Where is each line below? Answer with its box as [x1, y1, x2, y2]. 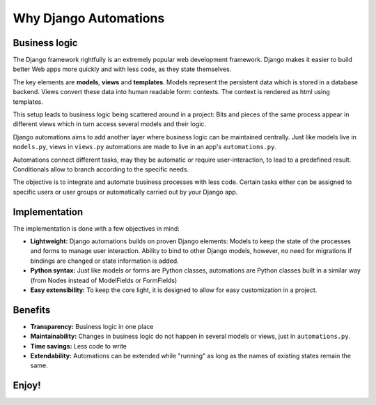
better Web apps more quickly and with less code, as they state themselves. [13, 65, 232, 73]
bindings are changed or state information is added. [30, 257, 179, 265]
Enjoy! [13, 380, 41, 392]
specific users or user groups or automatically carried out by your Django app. [13, 188, 238, 196]
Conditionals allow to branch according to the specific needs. [13, 165, 189, 174]
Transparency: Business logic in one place [30, 322, 154, 330]
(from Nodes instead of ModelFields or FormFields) [30, 276, 178, 284]
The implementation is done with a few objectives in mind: [13, 224, 180, 233]
